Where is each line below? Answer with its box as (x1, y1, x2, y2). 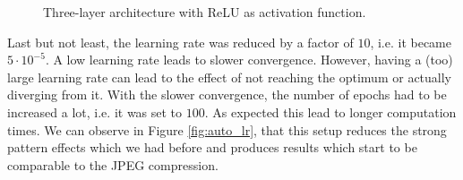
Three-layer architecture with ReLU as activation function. (43, 3, 366, 21)
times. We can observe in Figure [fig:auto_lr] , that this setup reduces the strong (7, 120, 447, 139)
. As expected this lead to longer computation (204, 102, 457, 121)
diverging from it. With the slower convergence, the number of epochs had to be (7, 85, 447, 104)
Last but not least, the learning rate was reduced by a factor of (7, 32, 354, 51)
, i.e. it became (370, 32, 451, 51)
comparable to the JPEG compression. (7, 155, 219, 174)
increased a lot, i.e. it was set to (7, 102, 183, 121)
